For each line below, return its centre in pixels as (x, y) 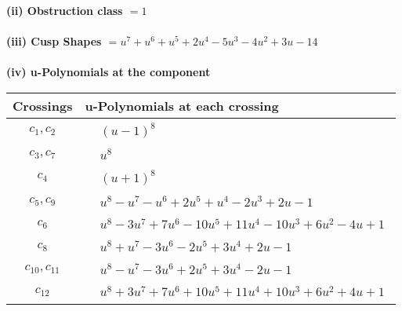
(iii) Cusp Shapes (54, 41)
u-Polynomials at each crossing (182, 105)
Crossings (43, 105)
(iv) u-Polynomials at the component (109, 72)
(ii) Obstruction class (65, 10)
